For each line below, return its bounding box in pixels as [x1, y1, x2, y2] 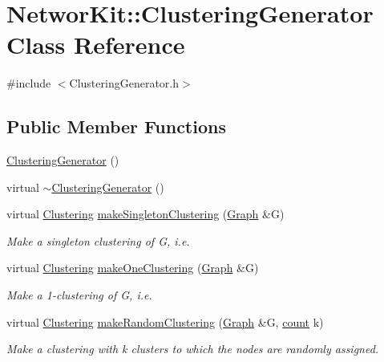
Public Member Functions [6, 114, 226, 139]
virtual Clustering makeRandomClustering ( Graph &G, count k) [6, 313, 324, 330]
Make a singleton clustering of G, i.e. [6, 232, 190, 249]
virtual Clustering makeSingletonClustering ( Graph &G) [6, 205, 285, 222]
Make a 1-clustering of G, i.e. [6, 287, 152, 303]
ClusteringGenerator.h [69, 75, 179, 92]
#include [6, 75, 51, 92]
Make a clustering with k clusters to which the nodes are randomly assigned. [6, 340, 379, 357]
